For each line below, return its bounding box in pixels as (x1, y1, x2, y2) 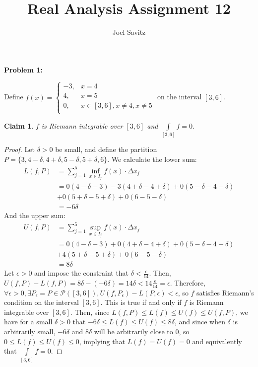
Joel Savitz (112, 27, 146, 37)
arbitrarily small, (4, 326, 56, 337)
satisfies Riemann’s (196, 287, 254, 297)
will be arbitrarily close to (94, 326, 173, 337)
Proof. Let (4, 144, 35, 154)
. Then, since (70, 306, 110, 317)
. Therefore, (170, 277, 205, 288)
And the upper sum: (4, 210, 65, 220)
